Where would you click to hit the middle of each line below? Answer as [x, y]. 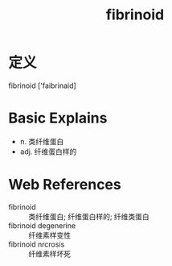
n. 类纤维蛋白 [42, 141]
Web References [65, 185]
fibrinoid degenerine [42, 225]
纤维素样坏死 [49, 254]
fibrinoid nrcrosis [37, 244]
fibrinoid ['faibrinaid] [42, 85]
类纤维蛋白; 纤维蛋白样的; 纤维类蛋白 [89, 216]
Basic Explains [58, 118]
